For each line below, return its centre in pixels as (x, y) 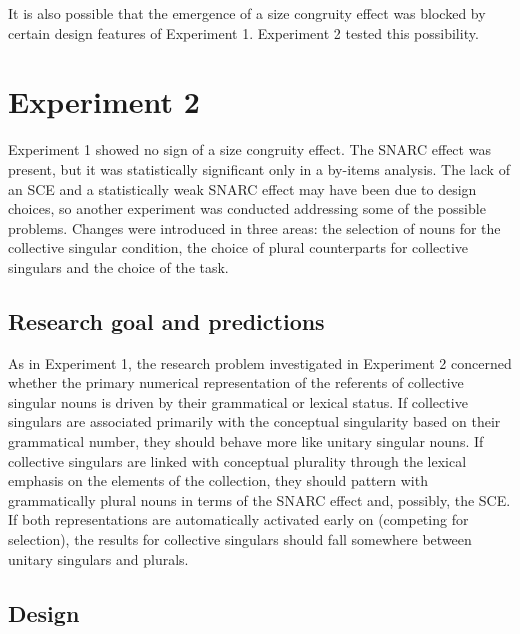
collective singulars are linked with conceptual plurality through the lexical (237, 460)
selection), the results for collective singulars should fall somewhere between (240, 539)
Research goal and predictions (166, 320)
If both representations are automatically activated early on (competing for (238, 519)
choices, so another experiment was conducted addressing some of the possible (247, 208)
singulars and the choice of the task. (118, 266)
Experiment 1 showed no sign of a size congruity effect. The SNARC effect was (249, 149)
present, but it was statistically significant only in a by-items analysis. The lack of (259, 168)
